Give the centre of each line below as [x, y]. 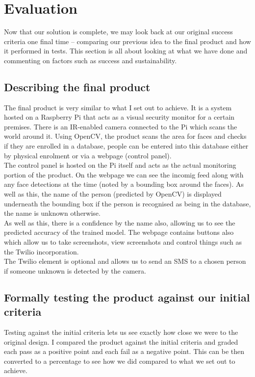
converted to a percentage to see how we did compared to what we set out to [120, 361]
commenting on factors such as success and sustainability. [90, 60]
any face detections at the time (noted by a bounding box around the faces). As [124, 184]
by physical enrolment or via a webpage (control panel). [88, 155]
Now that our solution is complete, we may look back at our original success [118, 32]
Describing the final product [77, 87]
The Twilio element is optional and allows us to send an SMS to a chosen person [125, 261]
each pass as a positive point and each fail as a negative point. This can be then [124, 351]
